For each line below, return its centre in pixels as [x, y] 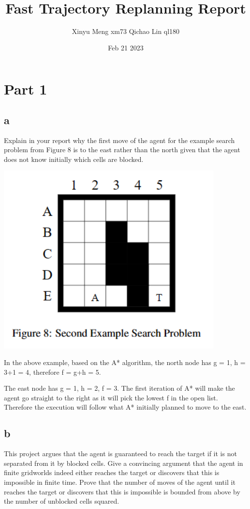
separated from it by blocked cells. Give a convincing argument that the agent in [124, 463]
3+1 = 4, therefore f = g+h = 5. [52, 372]
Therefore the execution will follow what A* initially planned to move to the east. [125, 407]
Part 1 [26, 89]
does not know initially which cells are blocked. [74, 159]
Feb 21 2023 [126, 47]
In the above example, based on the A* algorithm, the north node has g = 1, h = [125, 362]
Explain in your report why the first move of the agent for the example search [119, 140]
